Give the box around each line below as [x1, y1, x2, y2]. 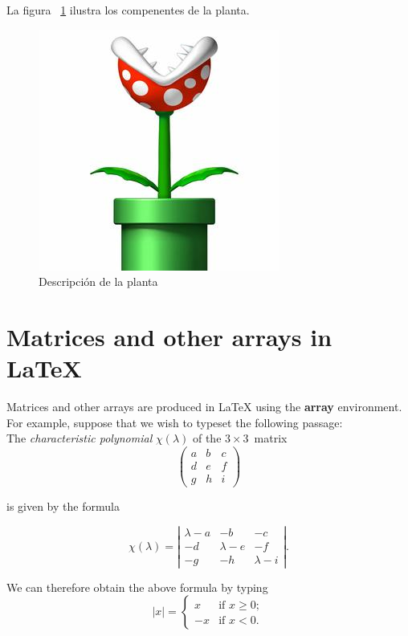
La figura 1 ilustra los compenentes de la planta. [6, 2, 250, 18]
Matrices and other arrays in [6, 320, 333, 353]
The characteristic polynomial [6, 430, 153, 446]
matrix [254, 430, 288, 446]
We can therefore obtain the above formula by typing [6, 578, 268, 595]
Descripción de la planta [39, 273, 158, 290]
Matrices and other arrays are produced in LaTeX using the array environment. [6, 398, 402, 415]
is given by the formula [6, 498, 120, 515]
